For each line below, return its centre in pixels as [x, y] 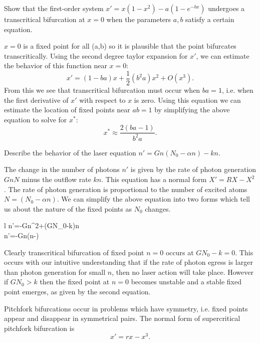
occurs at [180, 252]
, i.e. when [237, 90]
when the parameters [139, 19]
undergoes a [226, 8]
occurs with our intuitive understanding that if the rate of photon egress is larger [128, 262]
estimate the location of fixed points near [67, 110]
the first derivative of [36, 100]
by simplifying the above [192, 110]
